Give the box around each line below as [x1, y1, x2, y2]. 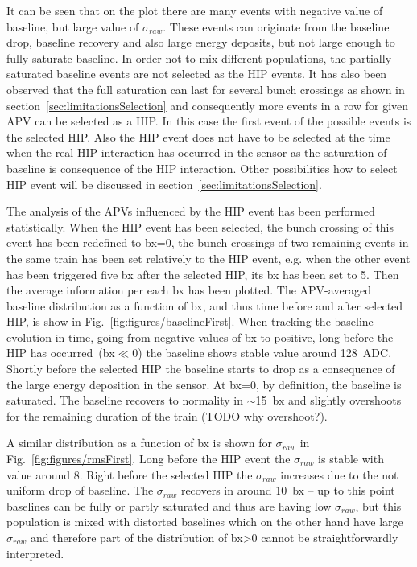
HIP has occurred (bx [6, 344, 115, 361]
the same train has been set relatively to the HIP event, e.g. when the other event [6, 249, 411, 266]
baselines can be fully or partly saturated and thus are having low [6, 497, 332, 514]
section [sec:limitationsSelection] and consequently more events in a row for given [6, 97, 409, 113]
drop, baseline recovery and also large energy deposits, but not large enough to [6, 34, 395, 51]
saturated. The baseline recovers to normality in [6, 392, 243, 409]
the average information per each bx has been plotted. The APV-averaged [6, 281, 372, 298]
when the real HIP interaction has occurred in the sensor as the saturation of [6, 144, 387, 161]
